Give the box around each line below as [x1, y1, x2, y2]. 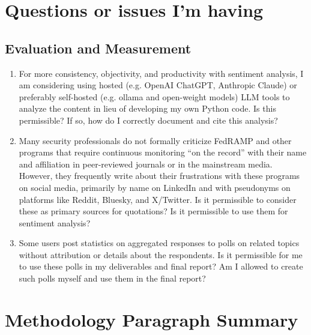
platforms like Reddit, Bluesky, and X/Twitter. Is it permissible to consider [19, 193, 297, 205]
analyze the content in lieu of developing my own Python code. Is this [19, 102, 276, 115]
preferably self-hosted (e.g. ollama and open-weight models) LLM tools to [19, 90, 290, 103]
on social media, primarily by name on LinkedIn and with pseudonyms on [19, 181, 291, 193]
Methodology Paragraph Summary [5, 307, 298, 331]
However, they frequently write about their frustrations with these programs [19, 169, 300, 182]
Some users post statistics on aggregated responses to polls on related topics [19, 237, 300, 249]
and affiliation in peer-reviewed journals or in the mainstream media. [19, 157, 273, 170]
